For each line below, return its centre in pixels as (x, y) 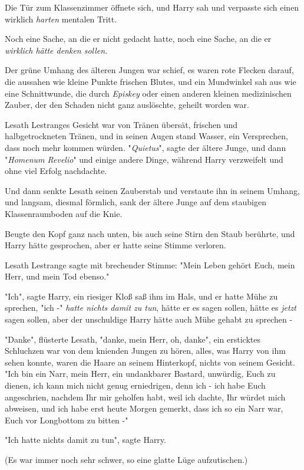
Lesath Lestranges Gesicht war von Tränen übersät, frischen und (121, 124)
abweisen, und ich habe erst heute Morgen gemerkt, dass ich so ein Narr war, (144, 408)
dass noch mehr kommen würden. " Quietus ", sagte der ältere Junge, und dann (146, 147)
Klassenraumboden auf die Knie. (64, 213)
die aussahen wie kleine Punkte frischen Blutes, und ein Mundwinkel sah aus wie (151, 81)
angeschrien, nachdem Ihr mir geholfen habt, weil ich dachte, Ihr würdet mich (145, 397)
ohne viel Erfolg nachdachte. (56, 171)
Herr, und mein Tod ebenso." (57, 276)
